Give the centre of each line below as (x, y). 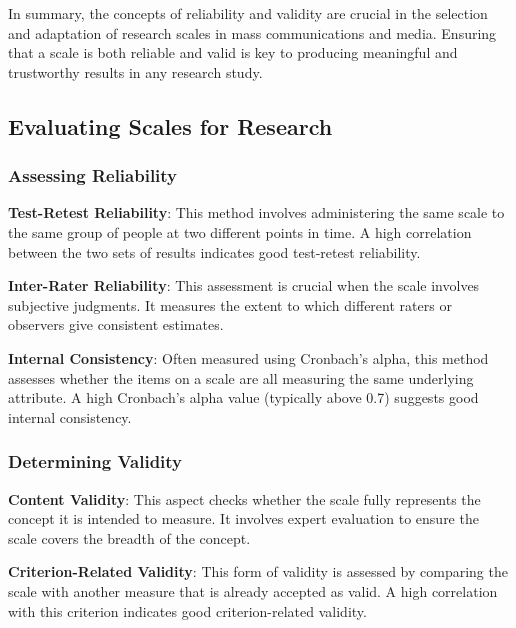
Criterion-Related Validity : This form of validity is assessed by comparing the (258, 571)
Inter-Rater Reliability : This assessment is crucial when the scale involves (244, 285)
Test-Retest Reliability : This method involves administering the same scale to (256, 212)
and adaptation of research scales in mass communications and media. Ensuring (252, 32)
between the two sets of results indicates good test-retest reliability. (214, 251)
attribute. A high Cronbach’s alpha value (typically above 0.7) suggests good (243, 397)
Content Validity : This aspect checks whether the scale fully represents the (244, 498)
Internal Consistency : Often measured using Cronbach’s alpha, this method (248, 357)
